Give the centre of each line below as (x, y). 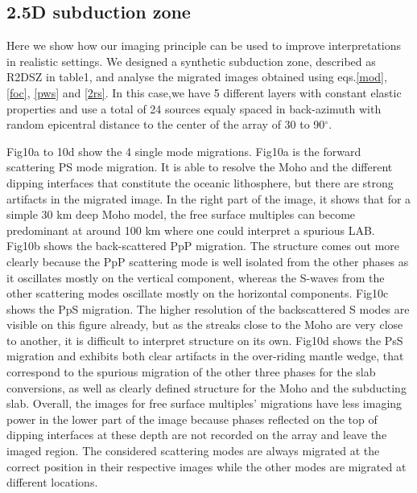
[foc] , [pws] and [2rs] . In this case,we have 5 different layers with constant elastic (204, 92)
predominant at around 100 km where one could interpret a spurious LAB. (191, 230)
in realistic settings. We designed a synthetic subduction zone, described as (191, 61)
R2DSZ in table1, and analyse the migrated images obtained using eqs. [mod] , (197, 77)
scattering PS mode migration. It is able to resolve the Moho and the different (200, 167)
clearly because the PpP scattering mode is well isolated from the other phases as (208, 261)
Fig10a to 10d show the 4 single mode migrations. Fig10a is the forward (184, 151)
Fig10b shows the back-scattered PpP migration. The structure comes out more (203, 246)
